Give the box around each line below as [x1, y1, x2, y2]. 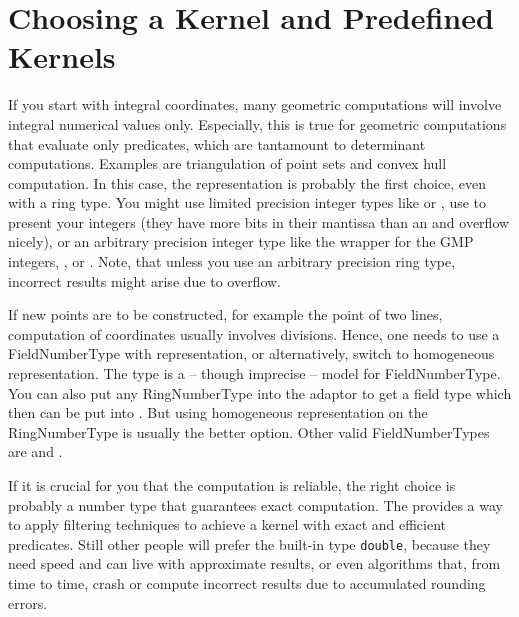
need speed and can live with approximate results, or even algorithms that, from [8, 553, 501, 574]
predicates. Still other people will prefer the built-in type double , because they [8, 533, 491, 554]
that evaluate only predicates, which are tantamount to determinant [8, 133, 426, 154]
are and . [8, 441, 63, 462]
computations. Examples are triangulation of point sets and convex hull [8, 153, 447, 174]
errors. [8, 592, 48, 613]
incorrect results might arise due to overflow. [8, 270, 282, 291]
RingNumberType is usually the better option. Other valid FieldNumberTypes [8, 421, 490, 442]
